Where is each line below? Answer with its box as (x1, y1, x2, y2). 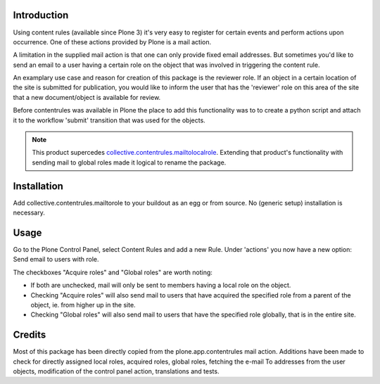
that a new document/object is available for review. (13, 93, 161, 101)
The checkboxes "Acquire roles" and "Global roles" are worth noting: (13, 268, 213, 276)
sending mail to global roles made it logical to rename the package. (32, 158, 227, 167)
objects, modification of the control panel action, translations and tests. (13, 367, 220, 376)
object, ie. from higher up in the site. (30, 300, 137, 309)
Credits (13, 329, 46, 341)
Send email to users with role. (13, 255, 99, 264)
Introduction (13, 9, 69, 21)
